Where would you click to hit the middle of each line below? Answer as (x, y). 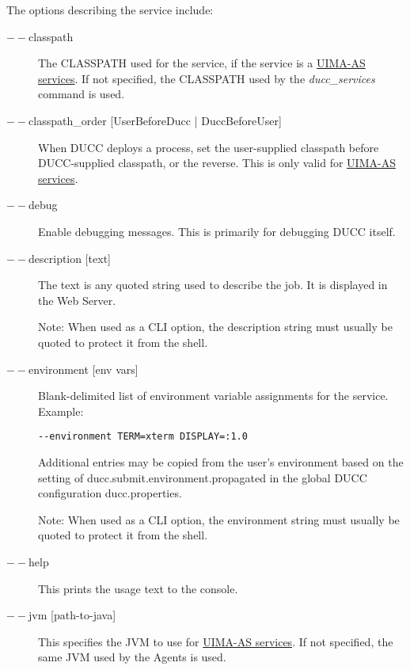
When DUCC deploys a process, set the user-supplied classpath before (209, 147)
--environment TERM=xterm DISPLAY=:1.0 (143, 437)
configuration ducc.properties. (110, 493)
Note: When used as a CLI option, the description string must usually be (215, 327)
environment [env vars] (84, 369)
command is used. (82, 94)
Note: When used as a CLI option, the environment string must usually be (219, 519)
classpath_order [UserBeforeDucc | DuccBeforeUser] (155, 120)
